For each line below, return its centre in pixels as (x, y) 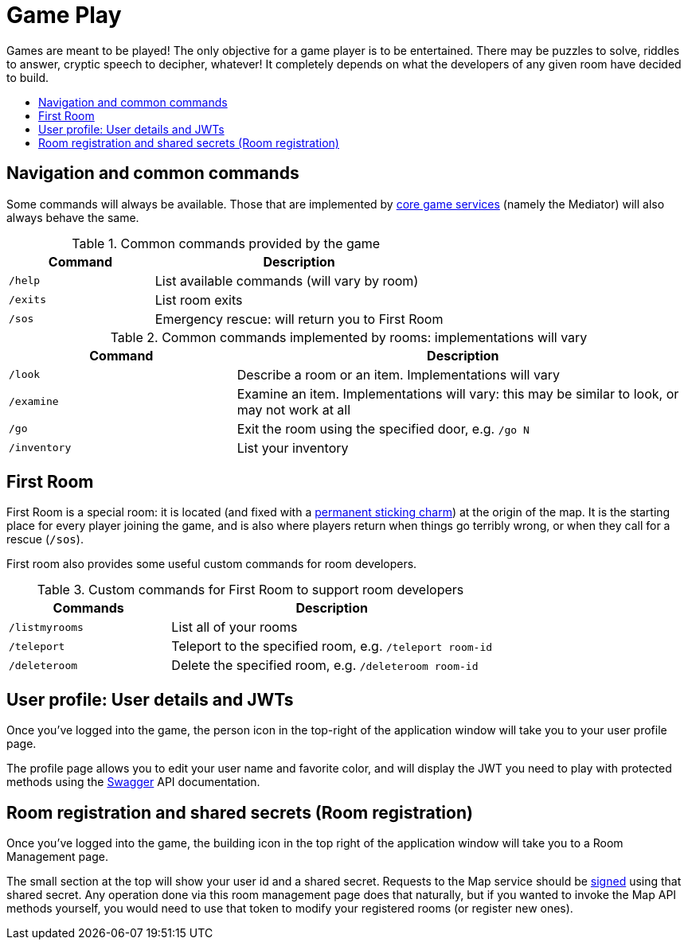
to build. (28, 77)
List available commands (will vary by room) (287, 280)
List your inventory (293, 448)
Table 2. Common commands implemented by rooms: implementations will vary (349, 337)
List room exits (199, 300)
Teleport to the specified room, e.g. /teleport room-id (332, 646)
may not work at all (294, 409)
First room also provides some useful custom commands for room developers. (212, 564)
